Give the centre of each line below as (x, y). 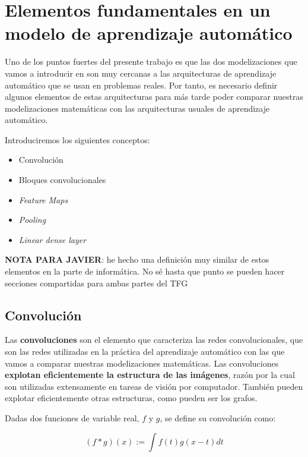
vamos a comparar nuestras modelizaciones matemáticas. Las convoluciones (142, 363)
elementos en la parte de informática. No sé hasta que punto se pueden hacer (145, 271)
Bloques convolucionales (62, 180)
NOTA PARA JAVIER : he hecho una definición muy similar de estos (137, 259)
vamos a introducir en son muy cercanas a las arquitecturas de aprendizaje (141, 73)
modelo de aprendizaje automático (149, 33)
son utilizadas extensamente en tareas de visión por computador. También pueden (154, 386)
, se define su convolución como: (218, 417)
